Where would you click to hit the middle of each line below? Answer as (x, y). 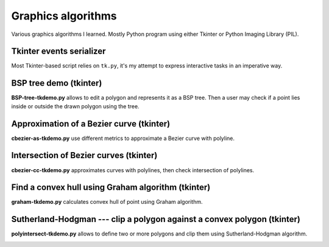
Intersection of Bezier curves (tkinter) (84, 155)
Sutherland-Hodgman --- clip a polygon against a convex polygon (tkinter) (156, 219)
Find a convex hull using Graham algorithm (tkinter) (111, 188)
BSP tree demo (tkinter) (57, 83)
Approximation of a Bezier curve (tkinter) (91, 124)
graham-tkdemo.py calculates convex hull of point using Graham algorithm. (107, 202)
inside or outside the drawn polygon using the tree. (75, 106)
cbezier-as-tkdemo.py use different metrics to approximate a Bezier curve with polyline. (123, 138)
